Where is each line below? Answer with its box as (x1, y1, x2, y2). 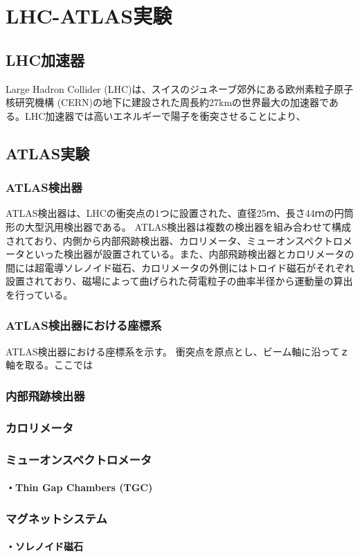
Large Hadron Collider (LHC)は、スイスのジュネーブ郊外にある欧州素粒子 (6, 81, 334, 96)
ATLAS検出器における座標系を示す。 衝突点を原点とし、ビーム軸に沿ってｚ (6, 344, 350, 358)
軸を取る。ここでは (6, 357, 93, 372)
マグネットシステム (6, 509, 107, 527)
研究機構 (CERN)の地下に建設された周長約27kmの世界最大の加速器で (15, 95, 329, 109)
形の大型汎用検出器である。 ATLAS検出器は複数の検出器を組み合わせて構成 (6, 219, 351, 233)
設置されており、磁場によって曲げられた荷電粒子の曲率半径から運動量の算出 (6, 274, 353, 288)
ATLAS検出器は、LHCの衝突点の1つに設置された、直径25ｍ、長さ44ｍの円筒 (6, 206, 354, 220)
